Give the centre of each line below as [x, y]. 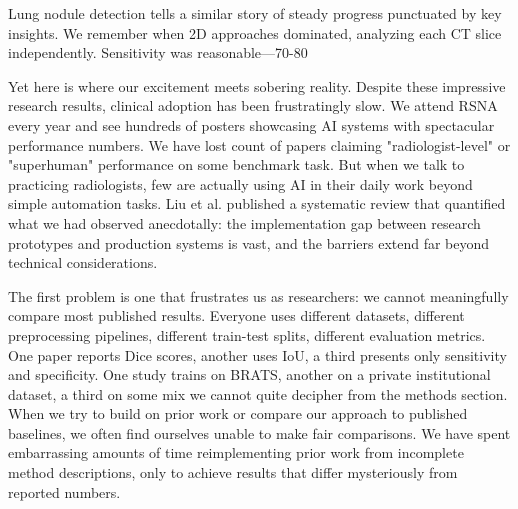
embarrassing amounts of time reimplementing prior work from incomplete [236, 452]
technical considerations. [83, 262]
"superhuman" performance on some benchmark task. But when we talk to [236, 164]
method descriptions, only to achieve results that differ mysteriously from [233, 472]
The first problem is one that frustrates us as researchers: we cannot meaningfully [258, 295]
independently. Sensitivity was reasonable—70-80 [158, 52]
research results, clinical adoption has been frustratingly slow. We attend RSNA [253, 105]
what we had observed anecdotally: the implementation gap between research [244, 222]
